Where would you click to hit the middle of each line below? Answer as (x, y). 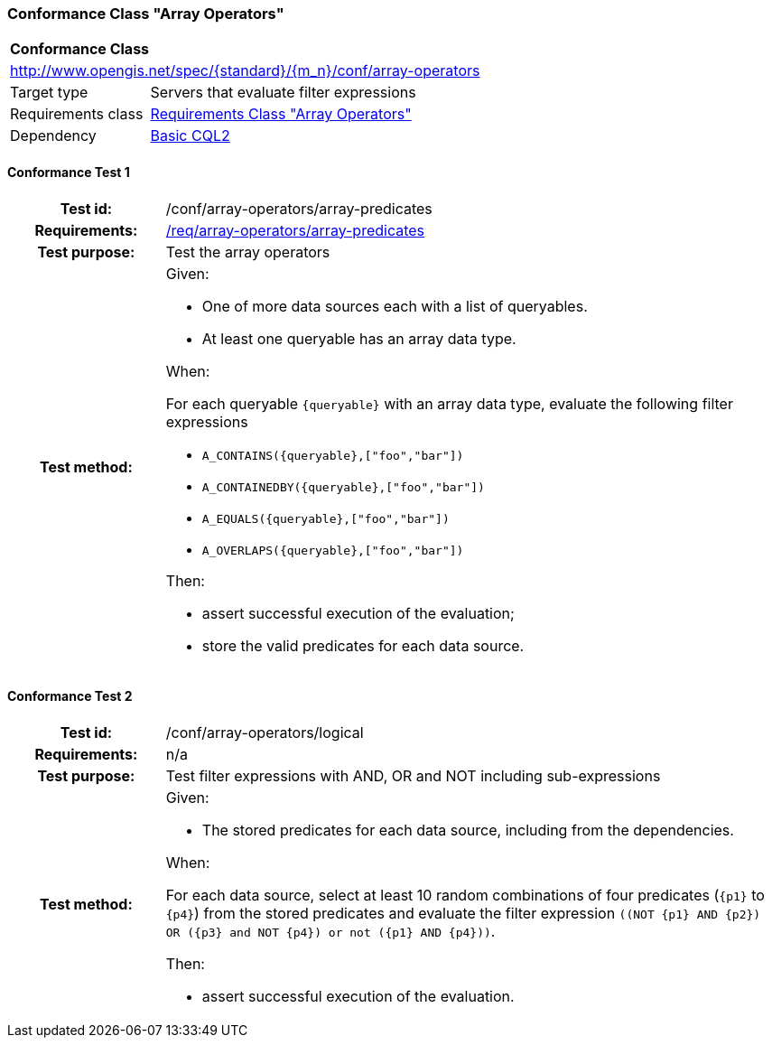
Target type (49, 93)
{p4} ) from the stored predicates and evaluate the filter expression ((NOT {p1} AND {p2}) (463, 913)
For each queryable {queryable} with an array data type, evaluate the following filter (449, 403)
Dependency (53, 136)
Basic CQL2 (190, 136)
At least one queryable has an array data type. (359, 338)
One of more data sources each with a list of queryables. (395, 306)
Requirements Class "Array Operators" (281, 114)
